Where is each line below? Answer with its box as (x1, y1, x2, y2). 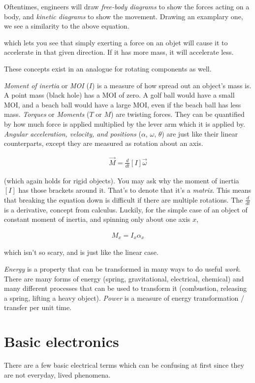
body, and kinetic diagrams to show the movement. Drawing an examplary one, (4, 11, 243, 21)
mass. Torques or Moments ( (4, 109, 90, 119)
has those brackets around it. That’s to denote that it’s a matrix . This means (18, 185, 252, 195)
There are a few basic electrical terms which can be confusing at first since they (4, 360, 244, 370)
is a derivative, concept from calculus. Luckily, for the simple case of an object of (4, 204, 248, 214)
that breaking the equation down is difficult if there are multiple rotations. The (4, 194, 243, 205)
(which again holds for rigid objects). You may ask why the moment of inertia (4, 175, 239, 185)
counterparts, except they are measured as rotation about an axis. (4, 138, 203, 148)
